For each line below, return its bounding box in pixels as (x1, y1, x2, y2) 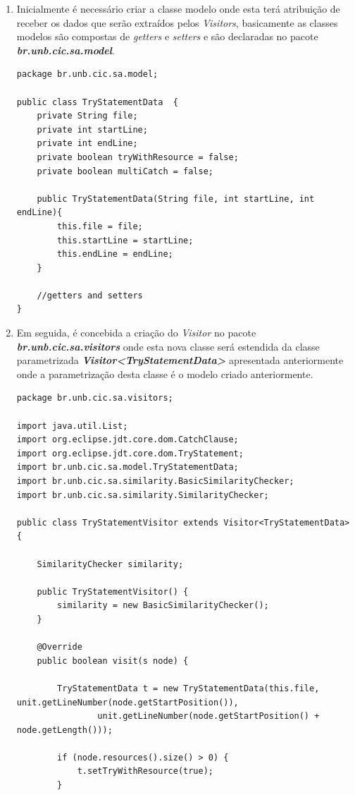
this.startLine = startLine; (57, 235, 194, 245)
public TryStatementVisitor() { (37, 586, 189, 597)
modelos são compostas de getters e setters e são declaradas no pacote (16, 29, 318, 44)
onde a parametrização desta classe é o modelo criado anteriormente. (16, 366, 313, 381)
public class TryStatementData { (16, 97, 178, 107)
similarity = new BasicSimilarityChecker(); (57, 600, 269, 611)
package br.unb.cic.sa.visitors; (16, 393, 173, 403)
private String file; (37, 111, 138, 121)
